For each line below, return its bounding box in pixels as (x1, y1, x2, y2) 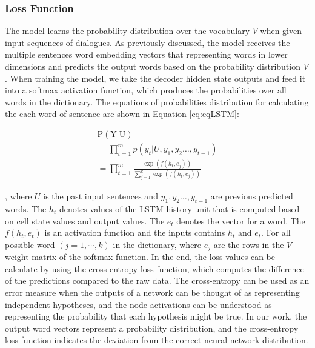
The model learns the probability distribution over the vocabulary (5, 24, 250, 37)
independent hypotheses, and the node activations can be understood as (5, 298, 272, 310)
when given (260, 24, 302, 37)
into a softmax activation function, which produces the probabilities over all (5, 84, 287, 96)
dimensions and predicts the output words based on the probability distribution (5, 60, 300, 72)
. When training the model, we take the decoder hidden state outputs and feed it (5, 72, 306, 84)
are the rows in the (213, 238, 284, 250)
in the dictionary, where (113, 238, 202, 250)
